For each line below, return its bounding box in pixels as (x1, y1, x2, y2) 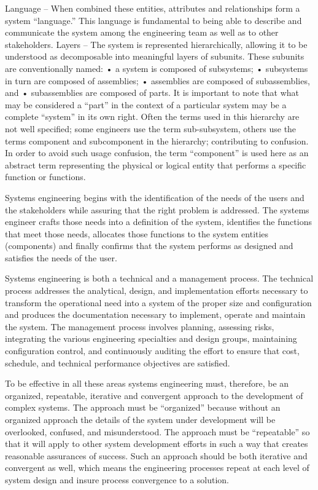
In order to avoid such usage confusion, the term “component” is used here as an (5, 146, 309, 159)
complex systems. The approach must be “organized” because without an (5, 401, 281, 414)
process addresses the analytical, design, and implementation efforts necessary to (5, 284, 308, 297)
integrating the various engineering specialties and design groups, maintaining (5, 332, 297, 345)
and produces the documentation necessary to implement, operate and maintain (5, 308, 306, 321)
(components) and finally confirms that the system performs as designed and (5, 239, 293, 252)
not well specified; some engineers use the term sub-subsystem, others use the (5, 122, 297, 135)
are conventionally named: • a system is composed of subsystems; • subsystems (5, 61, 308, 74)
